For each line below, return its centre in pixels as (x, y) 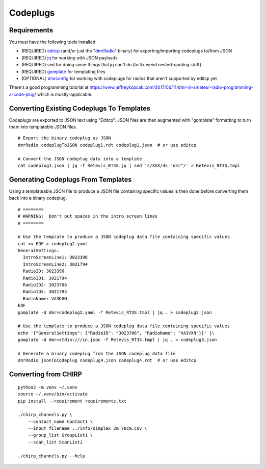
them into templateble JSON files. (43, 127)
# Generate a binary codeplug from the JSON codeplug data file (97, 353)
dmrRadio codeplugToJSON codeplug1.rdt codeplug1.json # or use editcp (107, 145)
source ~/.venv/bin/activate (53, 394)
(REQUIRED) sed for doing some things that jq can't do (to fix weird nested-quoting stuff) (111, 65)
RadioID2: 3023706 (45, 285)
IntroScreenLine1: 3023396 (55, 257)
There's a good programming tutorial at (49, 87)
